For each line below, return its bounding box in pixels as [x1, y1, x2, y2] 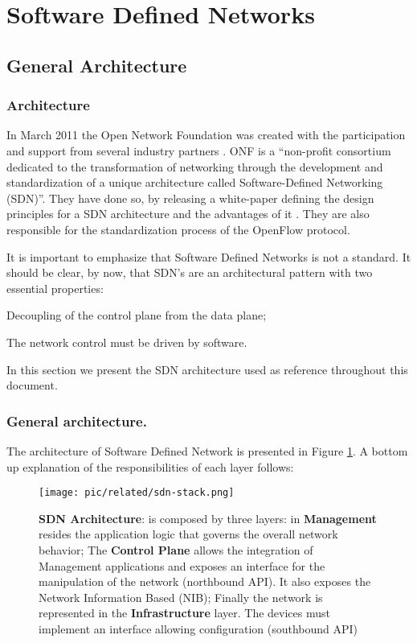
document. [6, 377, 58, 394]
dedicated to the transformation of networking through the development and [6, 158, 383, 175]
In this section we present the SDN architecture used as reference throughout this [6, 361, 408, 377]
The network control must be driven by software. [6, 333, 247, 350]
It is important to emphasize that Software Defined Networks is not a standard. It [6, 248, 411, 265]
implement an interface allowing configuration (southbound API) [39, 620, 358, 637]
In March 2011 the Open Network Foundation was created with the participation [6, 126, 406, 143]
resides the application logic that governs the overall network [39, 526, 338, 542]
